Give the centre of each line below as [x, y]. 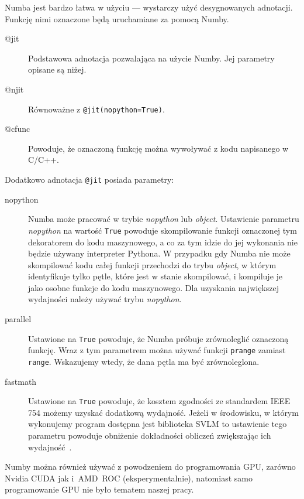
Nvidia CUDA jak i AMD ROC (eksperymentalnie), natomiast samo [129, 478]
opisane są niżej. [57, 69]
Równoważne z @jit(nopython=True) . [96, 109]
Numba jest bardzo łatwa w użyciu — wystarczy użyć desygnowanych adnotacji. [149, 7]
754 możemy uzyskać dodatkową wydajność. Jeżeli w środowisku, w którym [163, 412]
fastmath [21, 381]
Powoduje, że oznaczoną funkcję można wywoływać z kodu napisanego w [158, 148]
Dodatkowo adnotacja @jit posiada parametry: [89, 179]
